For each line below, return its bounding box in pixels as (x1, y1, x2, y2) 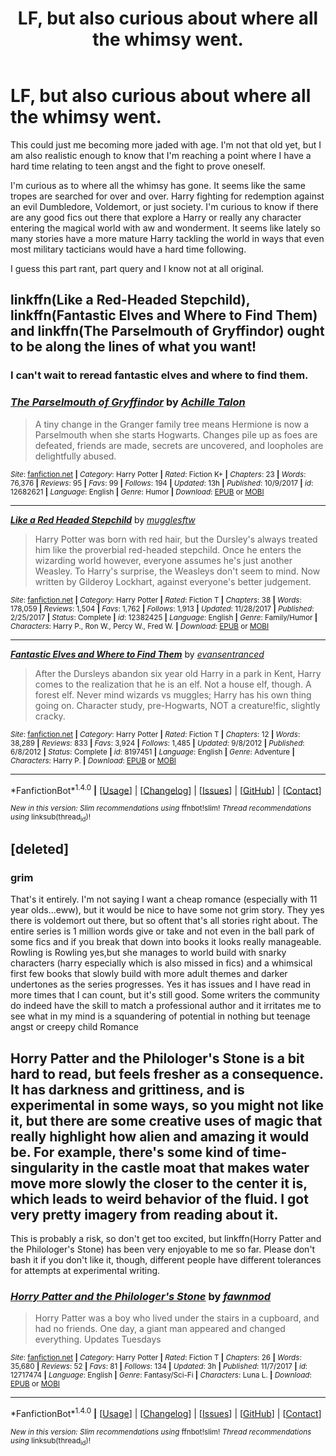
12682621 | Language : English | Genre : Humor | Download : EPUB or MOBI (10, 487, 265, 497)
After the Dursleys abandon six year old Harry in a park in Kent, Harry (34, 667, 322, 679)
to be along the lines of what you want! (10, 338, 257, 356)
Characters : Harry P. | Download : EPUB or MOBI (10, 755, 177, 766)
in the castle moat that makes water (81, 1159, 310, 1176)
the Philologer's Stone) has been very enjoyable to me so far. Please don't (10, 1243, 316, 1256)
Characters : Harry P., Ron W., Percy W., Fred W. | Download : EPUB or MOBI (10, 621, 270, 631)
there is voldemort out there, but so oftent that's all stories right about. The (10, 915, 318, 927)
